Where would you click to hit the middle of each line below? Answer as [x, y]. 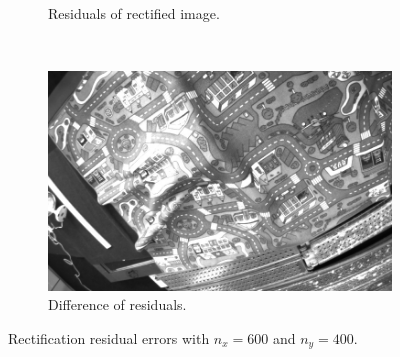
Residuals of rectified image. [134, 13]
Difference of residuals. [117, 304]
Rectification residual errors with [109, 337]
